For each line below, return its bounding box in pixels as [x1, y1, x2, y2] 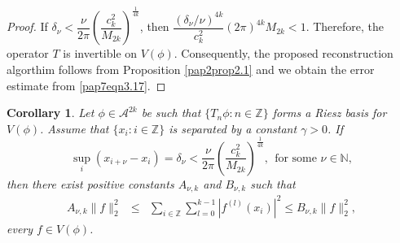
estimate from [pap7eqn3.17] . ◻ [7, 76, 166, 93]
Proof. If [7, 18, 48, 35]
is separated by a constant [169, 119, 297, 137]
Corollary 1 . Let [7, 104, 95, 121]
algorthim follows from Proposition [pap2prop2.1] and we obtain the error [7, 60, 375, 77]
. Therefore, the [305, 18, 384, 35]
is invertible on [63, 45, 138, 62]
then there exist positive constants [7, 175, 174, 192]
